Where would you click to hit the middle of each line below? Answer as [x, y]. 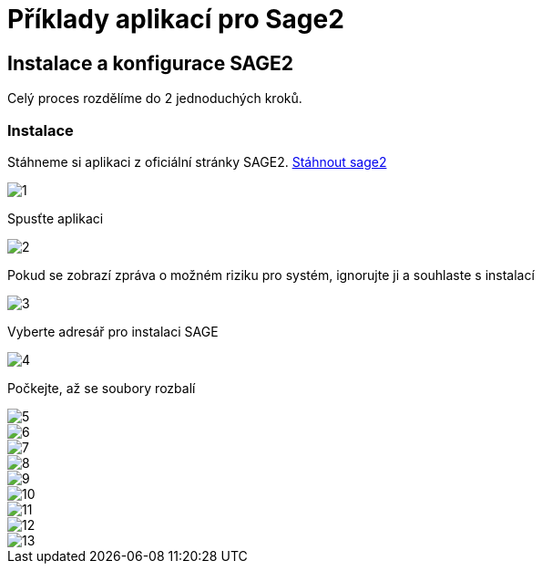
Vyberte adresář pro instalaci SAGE [113, 331]
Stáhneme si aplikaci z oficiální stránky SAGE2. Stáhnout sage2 [197, 161]
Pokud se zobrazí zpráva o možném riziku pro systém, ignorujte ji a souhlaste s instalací [271, 275]
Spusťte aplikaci [56, 218]
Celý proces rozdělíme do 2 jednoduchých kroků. [155, 99]
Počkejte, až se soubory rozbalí [102, 388]
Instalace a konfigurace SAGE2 [151, 63]
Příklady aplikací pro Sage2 [176, 19]
